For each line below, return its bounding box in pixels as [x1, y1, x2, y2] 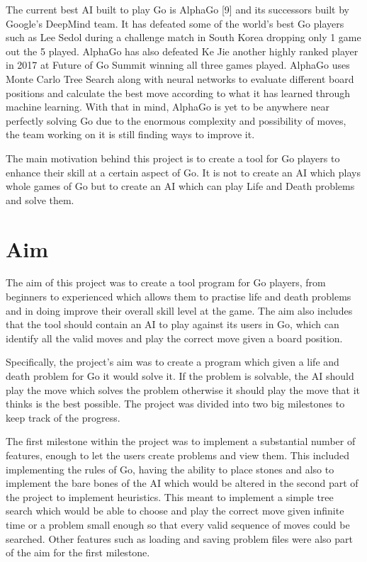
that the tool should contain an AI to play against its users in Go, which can [6, 317, 339, 332]
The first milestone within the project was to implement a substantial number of [6, 434, 356, 449]
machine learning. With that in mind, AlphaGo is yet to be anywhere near [6, 99, 329, 114]
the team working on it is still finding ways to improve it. [6, 127, 255, 142]
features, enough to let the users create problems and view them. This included [6, 447, 350, 462]
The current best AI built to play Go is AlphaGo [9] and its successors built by [6, 2, 350, 16]
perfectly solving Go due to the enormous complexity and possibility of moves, [6, 113, 346, 128]
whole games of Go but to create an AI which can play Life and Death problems [6, 179, 355, 193]
